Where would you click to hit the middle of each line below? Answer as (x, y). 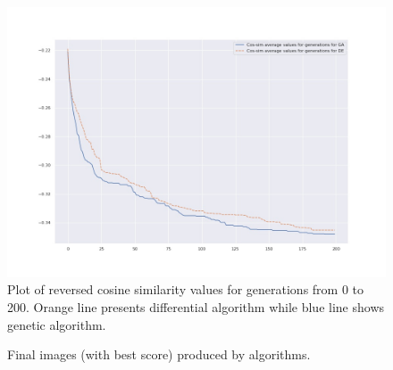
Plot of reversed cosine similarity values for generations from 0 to (186, 289)
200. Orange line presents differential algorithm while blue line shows (196, 307)
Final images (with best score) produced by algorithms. (159, 354)
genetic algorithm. (57, 324)
